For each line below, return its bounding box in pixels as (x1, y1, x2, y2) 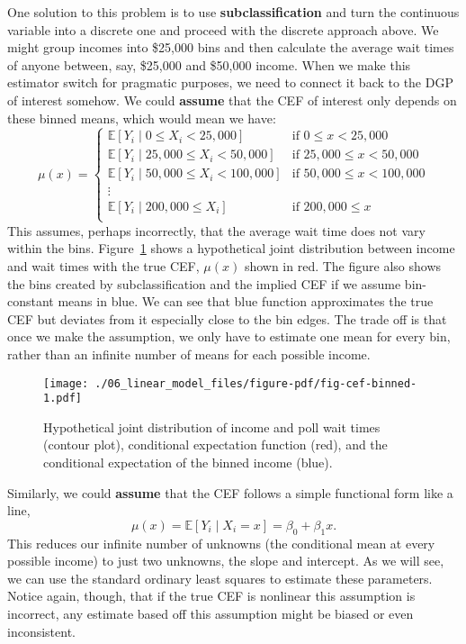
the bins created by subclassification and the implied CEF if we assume (7, 274, 401, 293)
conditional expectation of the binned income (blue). (43, 453, 333, 472)
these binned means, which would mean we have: (7, 108, 276, 127)
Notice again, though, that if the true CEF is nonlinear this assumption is (7, 586, 416, 605)
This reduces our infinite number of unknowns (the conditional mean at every (7, 533, 435, 552)
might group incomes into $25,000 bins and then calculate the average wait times (7, 38, 454, 57)
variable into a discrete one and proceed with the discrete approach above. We (7, 20, 439, 39)
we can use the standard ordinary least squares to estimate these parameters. (7, 568, 433, 587)
